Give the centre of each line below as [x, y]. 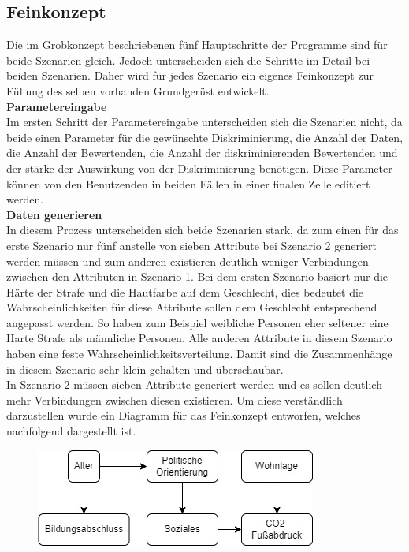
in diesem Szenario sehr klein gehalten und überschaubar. [145, 369]
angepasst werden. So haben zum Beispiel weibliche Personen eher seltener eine [197, 322]
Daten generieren [54, 214]
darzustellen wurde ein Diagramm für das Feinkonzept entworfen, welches [184, 415]
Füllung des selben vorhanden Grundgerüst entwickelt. [138, 90]
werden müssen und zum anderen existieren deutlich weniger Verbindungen [188, 261]
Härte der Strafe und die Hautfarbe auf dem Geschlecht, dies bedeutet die [185, 291]
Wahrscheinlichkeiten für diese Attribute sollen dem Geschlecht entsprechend [192, 307]
